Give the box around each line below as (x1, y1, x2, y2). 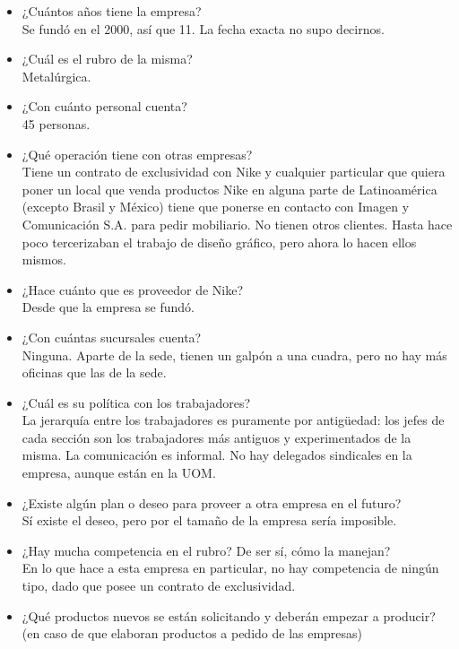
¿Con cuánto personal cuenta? (22, 97, 187, 116)
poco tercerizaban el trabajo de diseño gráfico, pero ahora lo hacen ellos (22, 232, 417, 251)
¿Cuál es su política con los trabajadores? (22, 393, 251, 411)
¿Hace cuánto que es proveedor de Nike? (22, 280, 244, 299)
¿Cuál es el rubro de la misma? (22, 49, 193, 68)
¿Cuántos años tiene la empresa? (22, 2, 202, 20)
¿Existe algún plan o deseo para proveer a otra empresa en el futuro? (22, 493, 402, 512)
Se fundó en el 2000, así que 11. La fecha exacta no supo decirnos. (22, 19, 385, 38)
